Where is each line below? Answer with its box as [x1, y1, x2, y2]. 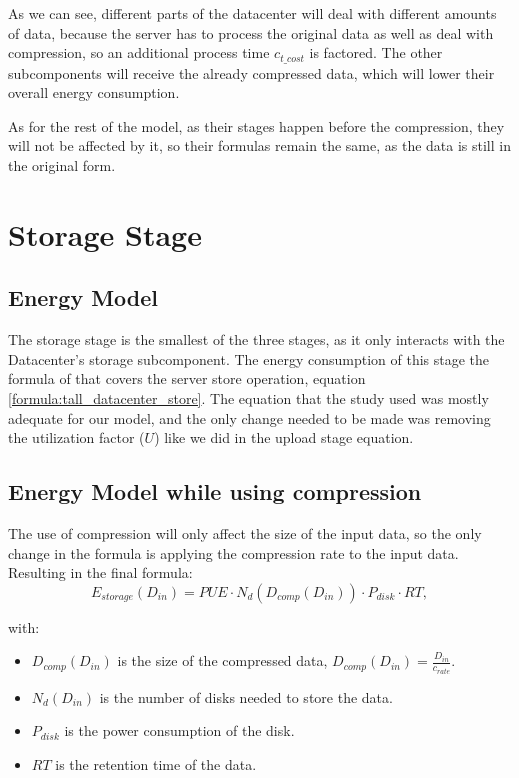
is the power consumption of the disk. [64, 720, 295, 741]
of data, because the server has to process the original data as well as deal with [8, 22, 494, 43]
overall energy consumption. [8, 82, 180, 103]
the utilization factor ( [8, 427, 145, 448]
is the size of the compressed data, [117, 650, 328, 671]
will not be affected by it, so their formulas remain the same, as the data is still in [8, 135, 511, 156]
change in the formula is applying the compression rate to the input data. [8, 542, 459, 563]
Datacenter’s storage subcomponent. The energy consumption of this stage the [8, 348, 490, 369]
